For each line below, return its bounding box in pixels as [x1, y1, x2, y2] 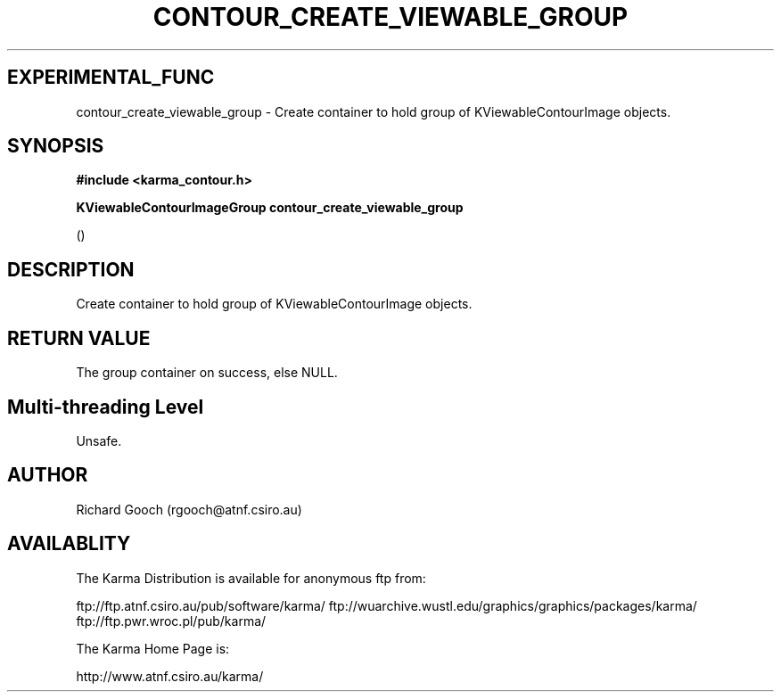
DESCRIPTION [7, 258, 135, 281]
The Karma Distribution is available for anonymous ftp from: [76, 570, 426, 586]
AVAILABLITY [7, 532, 131, 555]
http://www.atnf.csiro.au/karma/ [76, 668, 264, 684]
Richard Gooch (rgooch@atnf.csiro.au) [76, 501, 302, 517]
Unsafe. [76, 432, 122, 448]
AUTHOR [7, 464, 88, 487]
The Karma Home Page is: [76, 640, 230, 656]
